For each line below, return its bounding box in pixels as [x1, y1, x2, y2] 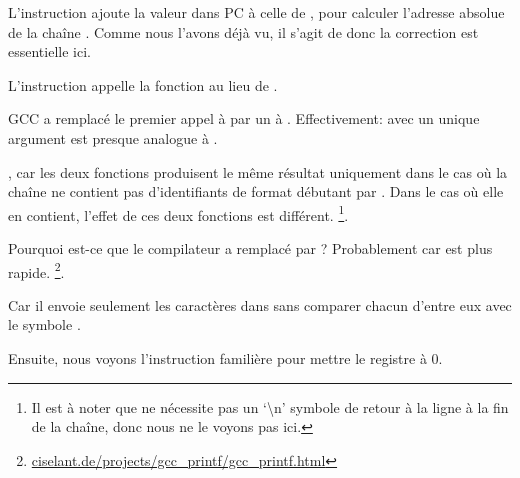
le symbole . [8, 314, 81, 335]
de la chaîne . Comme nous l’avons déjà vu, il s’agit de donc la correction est [8, 21, 479, 42]
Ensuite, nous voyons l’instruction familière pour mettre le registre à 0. [8, 348, 443, 369]
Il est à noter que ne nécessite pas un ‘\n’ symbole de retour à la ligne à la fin [31, 396, 509, 417]
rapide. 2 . [8, 258, 65, 282]
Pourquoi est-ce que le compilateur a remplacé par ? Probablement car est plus [8, 238, 493, 258]
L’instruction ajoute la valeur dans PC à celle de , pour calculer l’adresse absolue [8, 2, 505, 22]
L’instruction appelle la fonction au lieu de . [8, 74, 278, 95]
